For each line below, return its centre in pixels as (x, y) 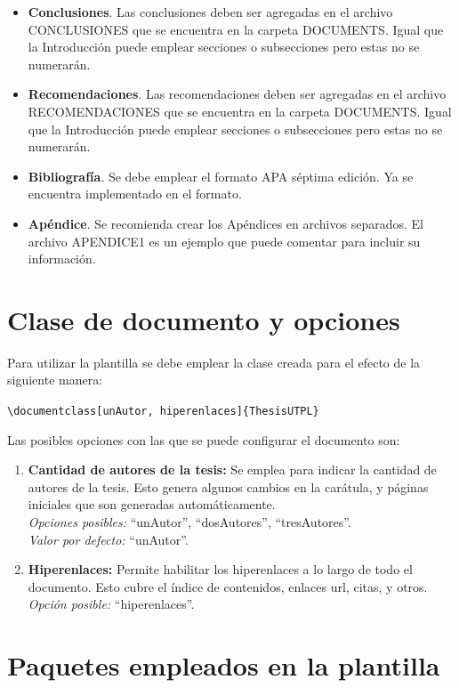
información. (62, 259)
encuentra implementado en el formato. (135, 194)
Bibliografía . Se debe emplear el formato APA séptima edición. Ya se (221, 176)
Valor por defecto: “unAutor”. (108, 539)
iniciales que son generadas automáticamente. (152, 504)
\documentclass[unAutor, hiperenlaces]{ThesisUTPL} (163, 412)
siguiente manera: (55, 380)
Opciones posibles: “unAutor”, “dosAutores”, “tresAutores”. (189, 522)
